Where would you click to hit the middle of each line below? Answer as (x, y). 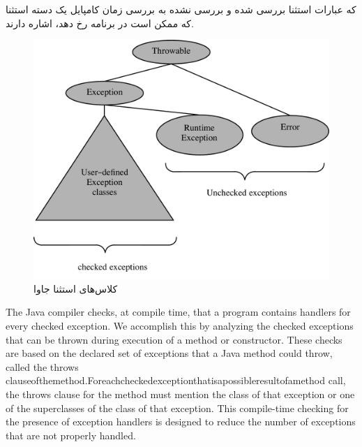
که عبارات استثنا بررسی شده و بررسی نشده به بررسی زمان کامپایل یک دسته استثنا (181, 9)
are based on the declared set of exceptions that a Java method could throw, (169, 353)
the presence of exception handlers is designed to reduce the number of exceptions (181, 422)
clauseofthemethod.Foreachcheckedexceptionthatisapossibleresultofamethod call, (176, 380)
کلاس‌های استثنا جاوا (76, 288)
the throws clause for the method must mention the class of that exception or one (180, 394)
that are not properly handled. (71, 435)
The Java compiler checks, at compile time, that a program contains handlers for (178, 312)
